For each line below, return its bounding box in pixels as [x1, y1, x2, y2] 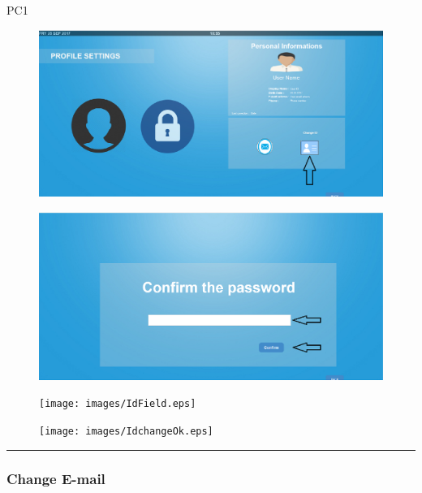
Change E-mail [6, 468, 105, 488]
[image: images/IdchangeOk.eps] [39, 426, 213, 438]
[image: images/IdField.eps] [39, 398, 196, 410]
